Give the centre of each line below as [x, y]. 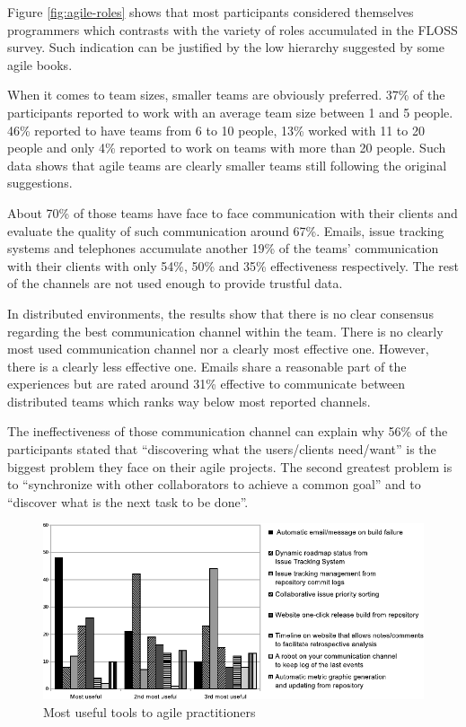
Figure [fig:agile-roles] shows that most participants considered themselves [211, 12]
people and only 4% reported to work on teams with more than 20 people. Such [227, 148]
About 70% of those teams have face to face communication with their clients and [233, 212]
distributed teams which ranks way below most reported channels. [189, 401]
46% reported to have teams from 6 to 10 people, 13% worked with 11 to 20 [216, 130]
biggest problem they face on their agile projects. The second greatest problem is [230, 466]
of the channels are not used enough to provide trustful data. [175, 283]
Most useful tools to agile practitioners [149, 711]
